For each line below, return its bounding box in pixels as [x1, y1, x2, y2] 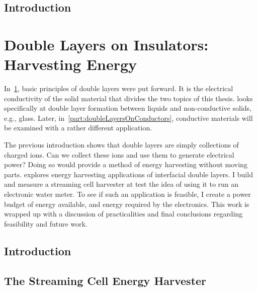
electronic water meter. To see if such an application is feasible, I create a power [4, 189, 251, 199]
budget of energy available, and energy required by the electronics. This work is [4, 198, 249, 209]
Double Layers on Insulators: [4, 34, 209, 54]
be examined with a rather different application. [4, 122, 152, 133]
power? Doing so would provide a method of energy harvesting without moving [4, 159, 247, 170]
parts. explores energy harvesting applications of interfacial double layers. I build [4, 169, 253, 179]
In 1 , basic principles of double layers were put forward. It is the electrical [4, 83, 233, 94]
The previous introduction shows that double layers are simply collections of [4, 139, 239, 150]
